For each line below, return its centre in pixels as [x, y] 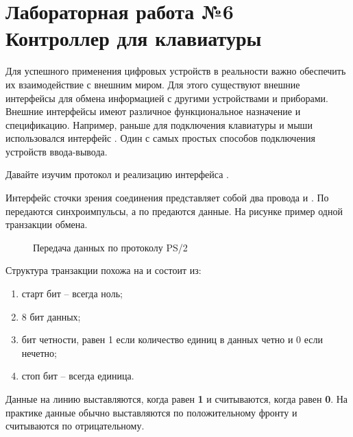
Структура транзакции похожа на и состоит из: [104, 270]
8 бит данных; [51, 316]
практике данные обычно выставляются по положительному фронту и [151, 412]
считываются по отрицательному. [75, 426]
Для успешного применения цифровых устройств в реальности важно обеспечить [176, 71]
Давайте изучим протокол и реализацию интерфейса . [117, 174]
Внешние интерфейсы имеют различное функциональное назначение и [153, 111]
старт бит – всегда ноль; [72, 294]
